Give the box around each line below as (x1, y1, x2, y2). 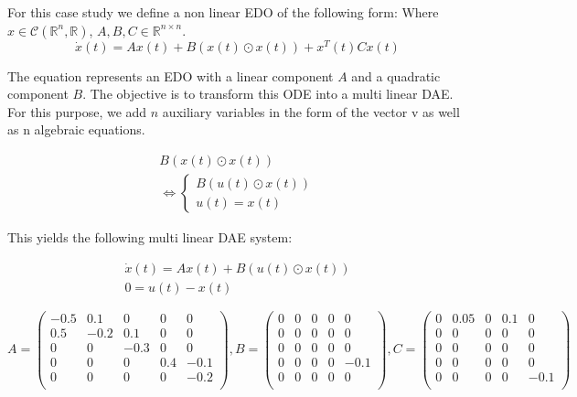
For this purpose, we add (7, 102, 147, 121)
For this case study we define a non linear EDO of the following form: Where (7, 3, 439, 21)
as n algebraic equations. (7, 120, 145, 139)
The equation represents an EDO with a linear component (7, 66, 334, 85)
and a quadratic (351, 66, 441, 85)
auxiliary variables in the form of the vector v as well (162, 102, 460, 121)
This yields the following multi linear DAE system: (7, 228, 293, 247)
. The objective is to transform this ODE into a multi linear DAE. (82, 84, 454, 103)
